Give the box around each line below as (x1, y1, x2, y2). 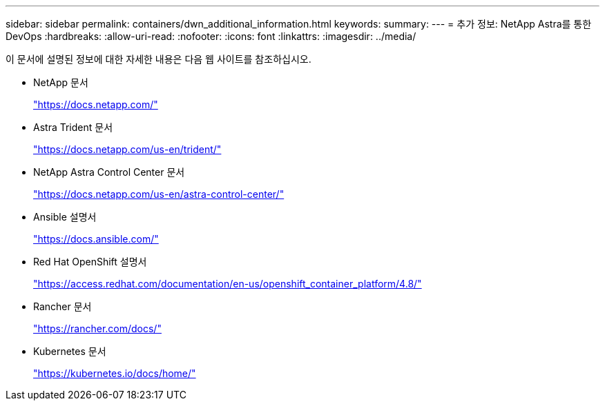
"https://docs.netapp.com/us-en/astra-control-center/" (33, 188, 285, 200)
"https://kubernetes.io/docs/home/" (33, 367, 196, 379)
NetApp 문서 (33, 77, 88, 88)
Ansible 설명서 (33, 211, 97, 223)
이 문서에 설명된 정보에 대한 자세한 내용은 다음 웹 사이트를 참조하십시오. (6, 53, 311, 65)
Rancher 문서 (33, 301, 92, 312)
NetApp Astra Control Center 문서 (33, 166, 185, 178)
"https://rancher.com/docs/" (33, 323, 162, 334)
